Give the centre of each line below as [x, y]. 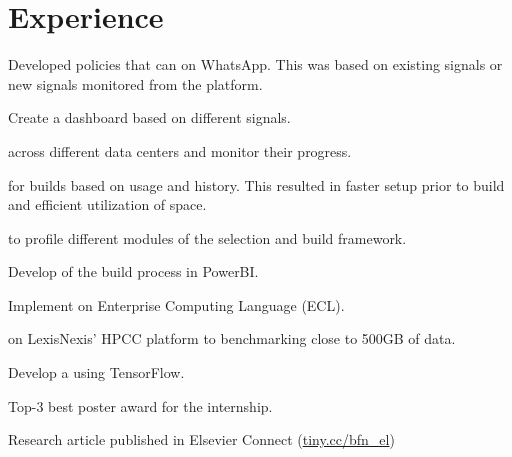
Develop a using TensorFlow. [96, 372]
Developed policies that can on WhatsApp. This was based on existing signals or [255, 64]
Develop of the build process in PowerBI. [133, 271]
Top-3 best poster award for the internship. [140, 405]
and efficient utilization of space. [107, 204]
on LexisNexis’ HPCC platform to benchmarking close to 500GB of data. [232, 338]
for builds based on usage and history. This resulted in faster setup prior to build [256, 184]
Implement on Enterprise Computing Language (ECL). [176, 304]
